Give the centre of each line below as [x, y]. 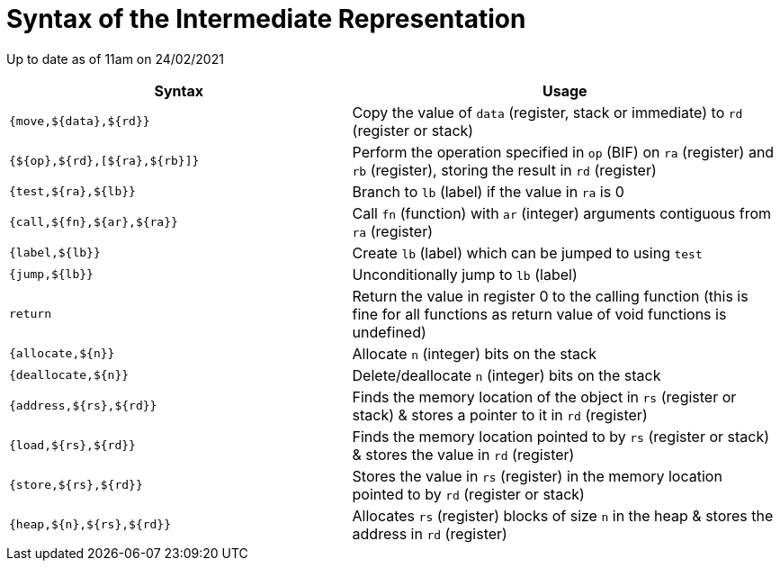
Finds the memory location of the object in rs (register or [544, 397]
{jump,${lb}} [51, 275]
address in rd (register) [430, 533]
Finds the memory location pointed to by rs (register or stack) [561, 436]
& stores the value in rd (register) [463, 454]
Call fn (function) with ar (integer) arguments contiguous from [562, 213]
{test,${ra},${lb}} [72, 192]
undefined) [389, 332]
